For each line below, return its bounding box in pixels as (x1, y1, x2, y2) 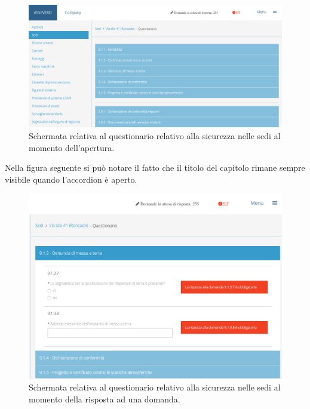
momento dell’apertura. (29, 141, 115, 153)
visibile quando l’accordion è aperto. (5, 173, 137, 185)
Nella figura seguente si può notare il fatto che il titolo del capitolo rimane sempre (5, 161, 305, 174)
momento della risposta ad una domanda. (29, 393, 180, 405)
